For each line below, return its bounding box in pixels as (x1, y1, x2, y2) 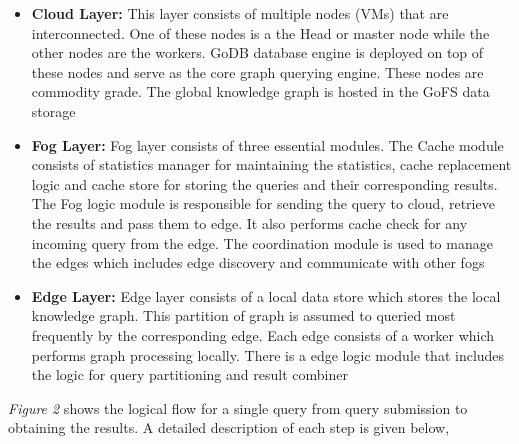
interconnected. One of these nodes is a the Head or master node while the (31, 22, 490, 43)
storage (31, 100, 76, 121)
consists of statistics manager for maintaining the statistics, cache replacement (31, 154, 512, 175)
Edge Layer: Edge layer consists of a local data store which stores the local (31, 285, 501, 306)
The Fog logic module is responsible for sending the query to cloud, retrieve (31, 193, 495, 214)
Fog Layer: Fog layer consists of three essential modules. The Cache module (31, 134, 504, 155)
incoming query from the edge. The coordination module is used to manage (31, 232, 493, 253)
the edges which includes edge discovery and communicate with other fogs (31, 252, 485, 273)
